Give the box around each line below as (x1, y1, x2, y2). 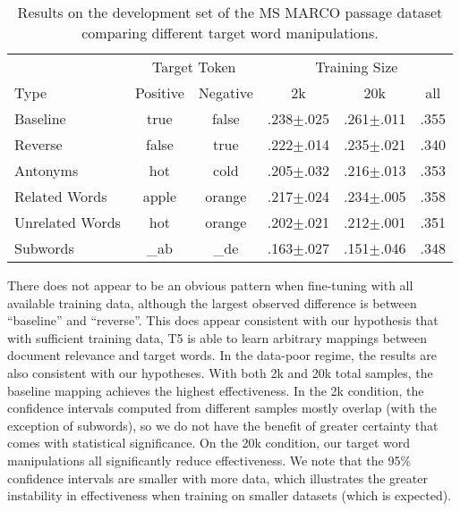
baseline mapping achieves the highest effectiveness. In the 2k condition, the (7, 381, 424, 399)
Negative (198, 82, 253, 103)
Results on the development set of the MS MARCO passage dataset (17, 2, 443, 22)
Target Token (152, 56, 236, 77)
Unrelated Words (14, 212, 121, 232)
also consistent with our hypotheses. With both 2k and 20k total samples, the (7, 363, 433, 381)
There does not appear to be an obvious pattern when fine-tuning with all (7, 276, 413, 294)
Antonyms (14, 160, 79, 180)
